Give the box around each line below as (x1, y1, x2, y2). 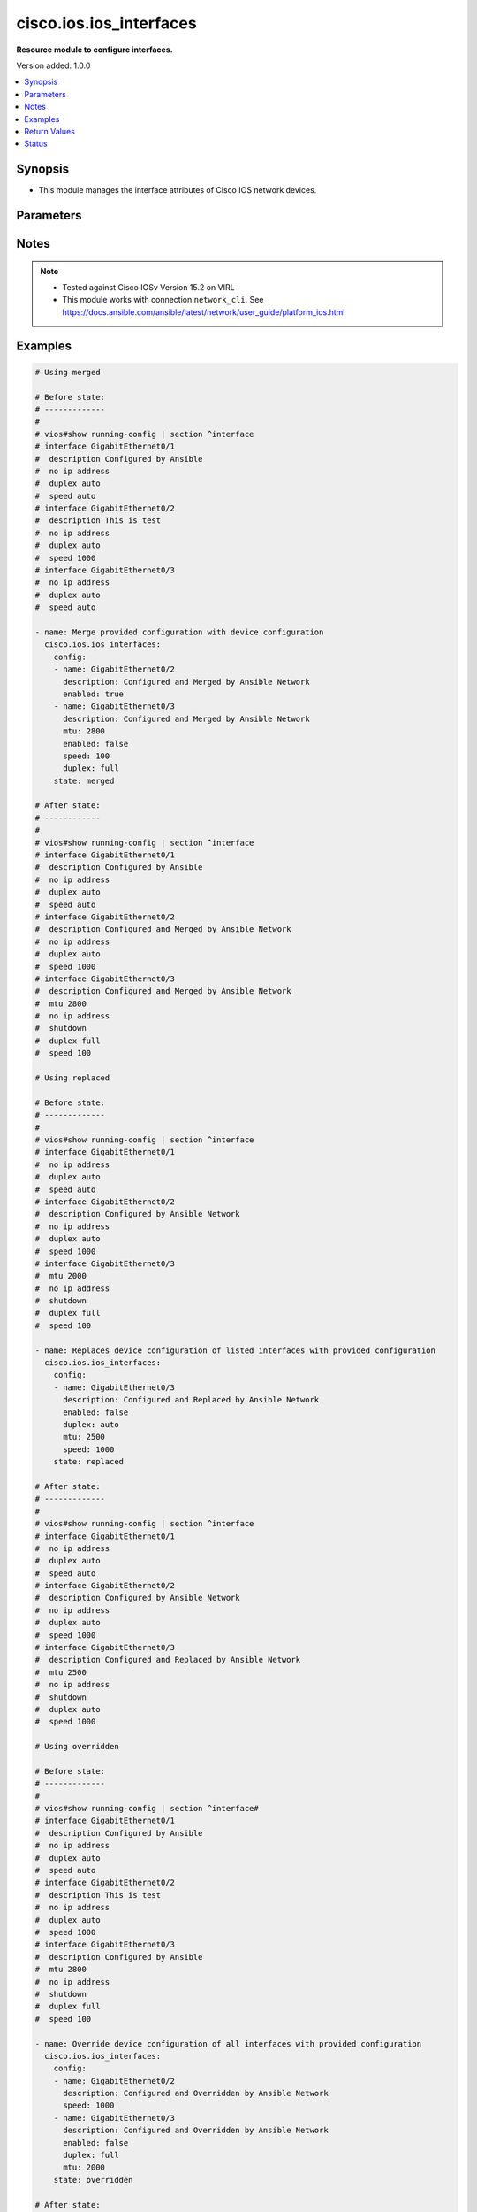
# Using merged (34, 367, 101, 377)
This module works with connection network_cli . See (62, 295, 264, 305)
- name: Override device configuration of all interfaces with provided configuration (34, 2039, 422, 2048)
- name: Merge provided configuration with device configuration (34, 626, 324, 637)
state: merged (53, 775, 115, 786)
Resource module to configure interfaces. (16, 44, 173, 55)
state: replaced (53, 1456, 124, 1467)
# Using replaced (34, 1073, 110, 1083)
